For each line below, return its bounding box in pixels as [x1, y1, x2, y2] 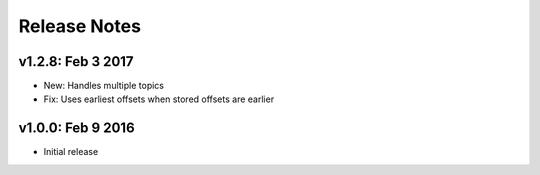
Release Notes [18, 15, 142, 37]
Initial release [43, 146, 99, 158]
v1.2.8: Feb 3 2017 [18, 53, 134, 70]
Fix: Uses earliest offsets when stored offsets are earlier [43, 93, 275, 105]
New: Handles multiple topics [43, 80, 165, 92]
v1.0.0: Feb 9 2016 [18, 120, 135, 137]
